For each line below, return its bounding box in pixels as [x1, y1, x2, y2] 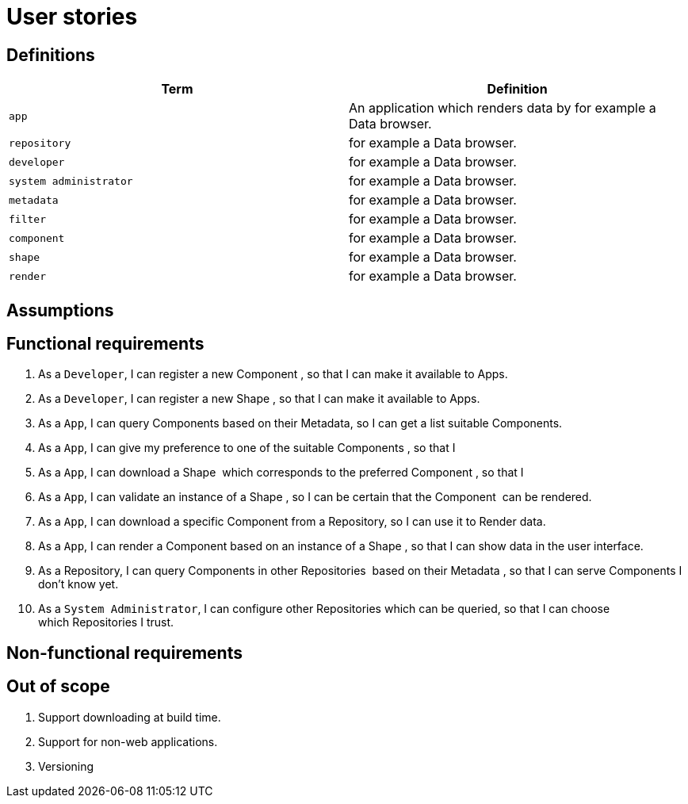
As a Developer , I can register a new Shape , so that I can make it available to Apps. [38, 392, 480, 406]
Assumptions [6, 300, 114, 320]
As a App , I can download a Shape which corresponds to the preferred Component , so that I [38, 465, 524, 480]
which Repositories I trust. [38, 615, 174, 630]
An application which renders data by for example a [349, 100, 656, 117]
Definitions [6, 44, 95, 65]
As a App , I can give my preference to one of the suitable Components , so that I [38, 441, 456, 455]
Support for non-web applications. [38, 734, 218, 748]
